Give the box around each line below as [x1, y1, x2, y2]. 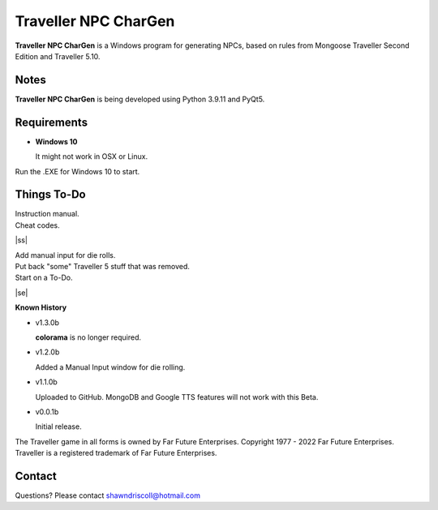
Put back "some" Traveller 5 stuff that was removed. [15, 262, 191, 271]
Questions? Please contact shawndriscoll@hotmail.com [15, 491, 200, 500]
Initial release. [35, 422, 82, 431]
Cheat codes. [15, 220, 60, 230]
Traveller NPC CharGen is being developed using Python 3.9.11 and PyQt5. [15, 94, 265, 104]
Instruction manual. [15, 209, 80, 219]
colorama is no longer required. [35, 332, 142, 342]
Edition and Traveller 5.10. [15, 51, 101, 61]
